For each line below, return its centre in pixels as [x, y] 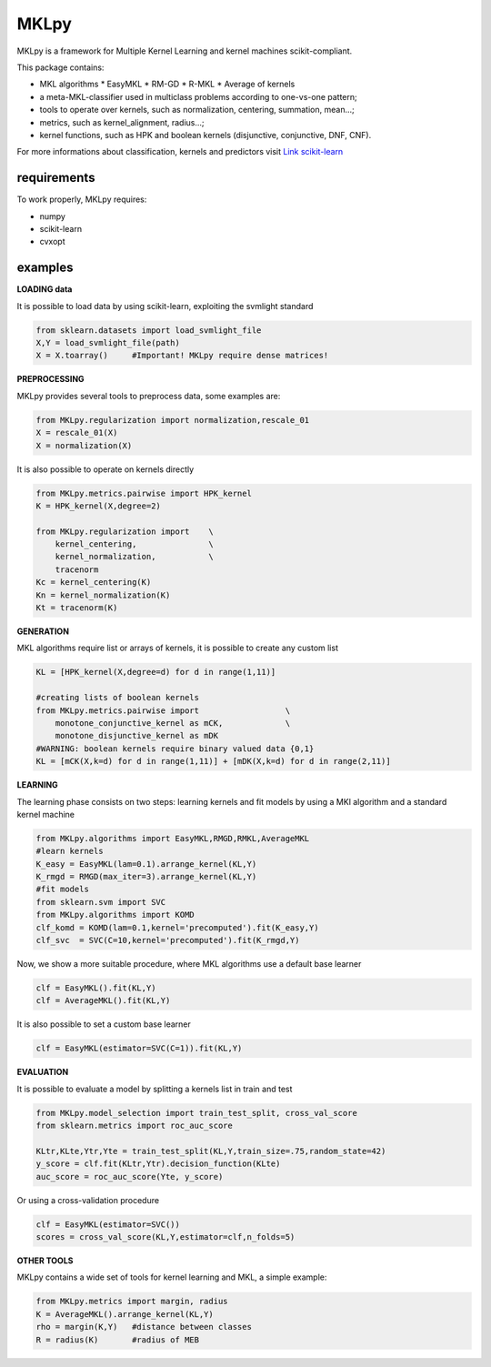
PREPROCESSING [51, 379]
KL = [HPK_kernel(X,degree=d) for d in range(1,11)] [156, 672]
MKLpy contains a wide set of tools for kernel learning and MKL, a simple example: [172, 1277]
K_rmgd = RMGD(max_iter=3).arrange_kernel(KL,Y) [146, 877]
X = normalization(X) [84, 445]
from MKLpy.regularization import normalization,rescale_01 [173, 420]
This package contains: [60, 67]
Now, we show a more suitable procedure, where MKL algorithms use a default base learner [189, 964]
